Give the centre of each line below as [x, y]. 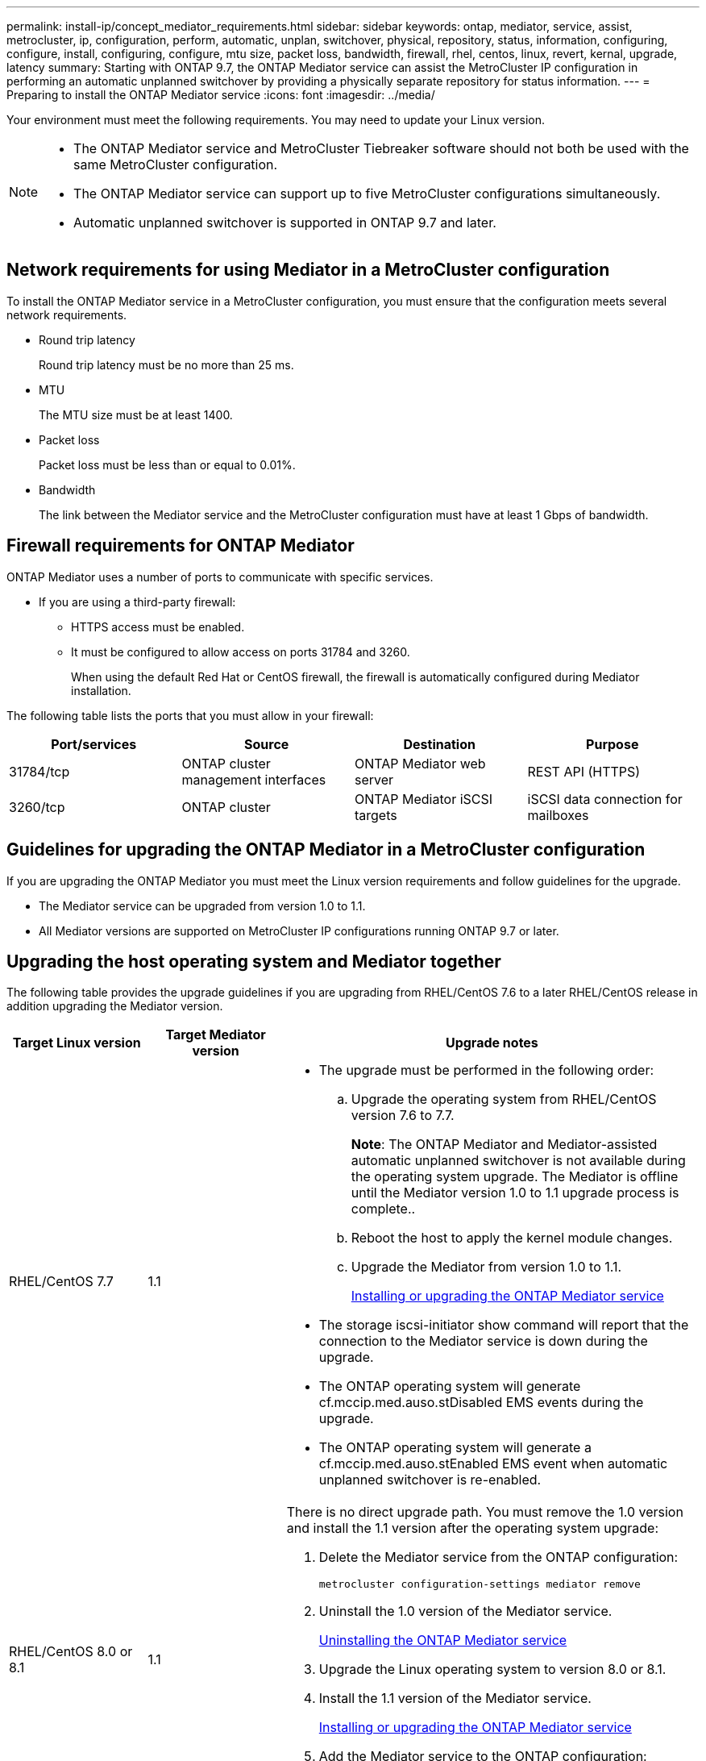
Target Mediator [216, 1035]
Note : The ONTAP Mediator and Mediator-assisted [504, 1145]
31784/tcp [39, 771]
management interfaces [254, 779]
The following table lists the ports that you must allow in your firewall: [190, 715]
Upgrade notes [492, 1043]
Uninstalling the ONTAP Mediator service [443, 1640]
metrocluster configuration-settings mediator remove [480, 1584]
